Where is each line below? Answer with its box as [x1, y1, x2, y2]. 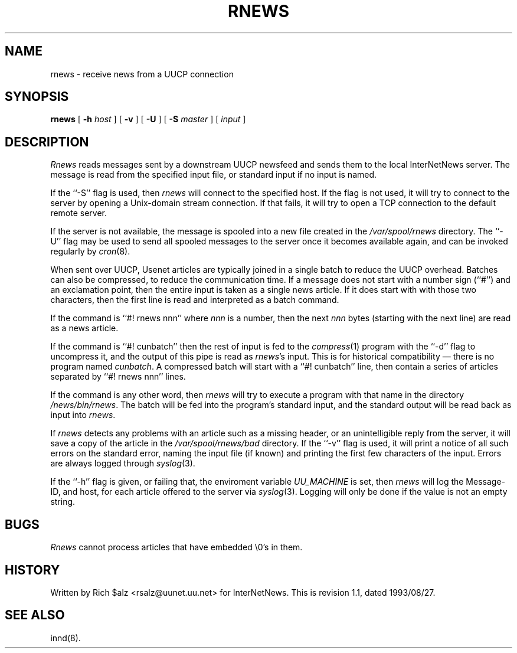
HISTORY [5, 562, 60, 577]
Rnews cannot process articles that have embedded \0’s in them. [50, 542, 303, 553]
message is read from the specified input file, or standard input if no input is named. [50, 169, 377, 180]
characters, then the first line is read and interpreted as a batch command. [50, 295, 339, 305]
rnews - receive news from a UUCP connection [50, 68, 234, 79]
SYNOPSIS [5, 89, 69, 105]
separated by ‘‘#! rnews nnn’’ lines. [50, 371, 186, 382]
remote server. [50, 208, 107, 218]
